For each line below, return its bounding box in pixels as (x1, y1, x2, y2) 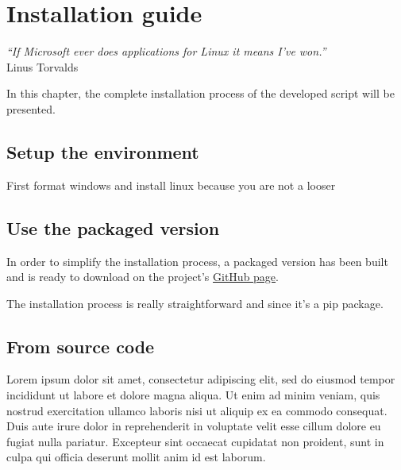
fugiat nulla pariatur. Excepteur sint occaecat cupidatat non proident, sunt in (6, 433, 384, 449)
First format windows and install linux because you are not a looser (6, 176, 336, 193)
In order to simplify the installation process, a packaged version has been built (6, 252, 388, 269)
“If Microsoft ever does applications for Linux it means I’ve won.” (6, 43, 326, 60)
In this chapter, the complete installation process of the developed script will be (6, 85, 395, 102)
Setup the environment (6, 139, 199, 164)
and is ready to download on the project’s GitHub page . (6, 268, 279, 285)
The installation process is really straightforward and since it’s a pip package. (6, 295, 384, 311)
